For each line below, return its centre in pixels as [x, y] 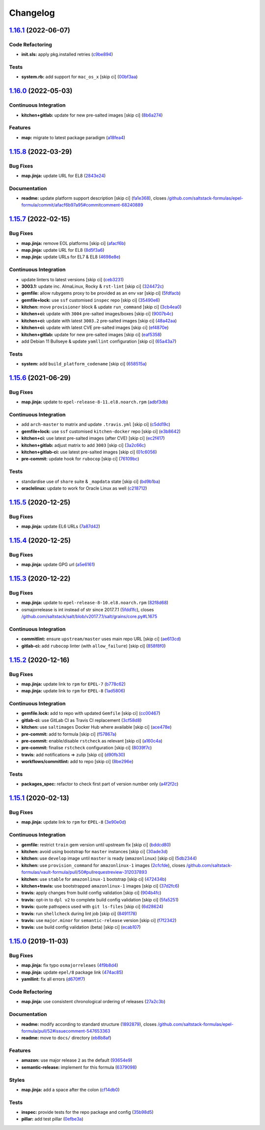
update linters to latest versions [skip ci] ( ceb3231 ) [73, 279]
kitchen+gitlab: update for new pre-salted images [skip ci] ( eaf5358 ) [92, 334]
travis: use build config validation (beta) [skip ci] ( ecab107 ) [81, 927]
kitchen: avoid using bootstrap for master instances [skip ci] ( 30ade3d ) [94, 851]
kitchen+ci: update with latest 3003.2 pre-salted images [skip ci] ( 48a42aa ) [99, 321]
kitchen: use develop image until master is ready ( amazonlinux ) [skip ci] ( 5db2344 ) [109, 859]
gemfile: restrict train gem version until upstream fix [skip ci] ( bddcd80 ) [96, 845]
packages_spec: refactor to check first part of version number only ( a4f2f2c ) [100, 784]
